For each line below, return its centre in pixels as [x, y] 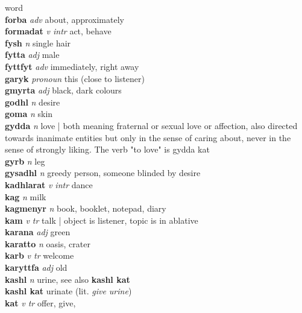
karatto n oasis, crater [48, 243]
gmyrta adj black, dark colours [63, 90]
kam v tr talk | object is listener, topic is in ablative [102, 220]
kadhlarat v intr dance [49, 184]
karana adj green [38, 232]
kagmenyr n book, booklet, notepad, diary [86, 208]
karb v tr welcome [39, 255]
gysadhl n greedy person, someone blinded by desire [103, 173]
